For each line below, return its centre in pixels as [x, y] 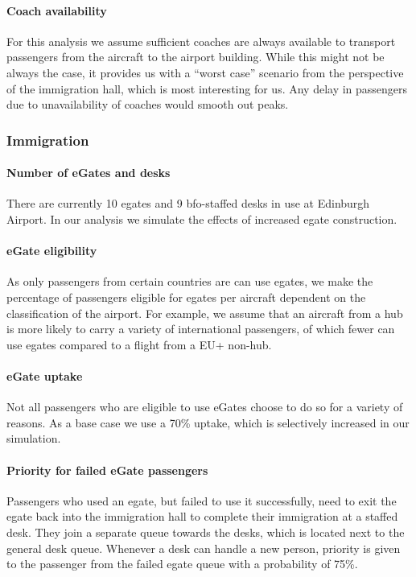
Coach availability [57, 10]
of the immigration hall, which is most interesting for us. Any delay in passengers [207, 88]
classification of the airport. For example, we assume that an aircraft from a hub [205, 313]
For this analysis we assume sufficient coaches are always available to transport [201, 41]
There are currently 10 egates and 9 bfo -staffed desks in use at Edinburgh [188, 203]
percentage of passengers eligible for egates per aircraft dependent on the [186, 297]
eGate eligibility [52, 251]
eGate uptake [45, 375]
